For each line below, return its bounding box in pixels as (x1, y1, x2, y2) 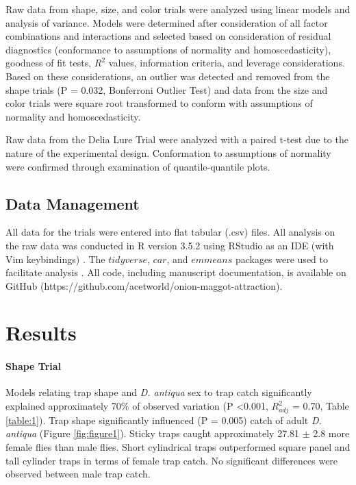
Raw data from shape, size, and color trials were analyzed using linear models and (5, 2, 351, 16)
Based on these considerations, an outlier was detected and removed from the (5, 69, 330, 83)
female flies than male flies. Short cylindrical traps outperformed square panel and (5, 439, 351, 453)
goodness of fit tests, (5, 55, 92, 70)
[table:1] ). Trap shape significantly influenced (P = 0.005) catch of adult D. (5, 412, 322, 427)
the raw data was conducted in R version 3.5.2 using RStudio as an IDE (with (5, 238, 334, 252)
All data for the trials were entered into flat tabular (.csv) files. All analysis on (5, 225, 335, 239)
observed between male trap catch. (5, 467, 151, 481)
